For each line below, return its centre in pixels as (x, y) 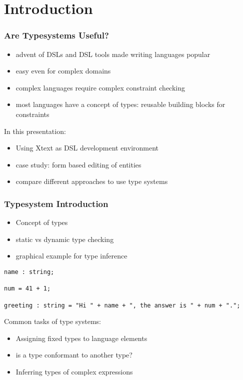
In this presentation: (35, 131)
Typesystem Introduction (56, 203)
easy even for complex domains (63, 71)
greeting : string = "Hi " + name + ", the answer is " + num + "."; (122, 305)
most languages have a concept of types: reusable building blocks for (120, 104)
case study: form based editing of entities (78, 164)
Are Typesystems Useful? (56, 35)
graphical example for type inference (71, 256)
